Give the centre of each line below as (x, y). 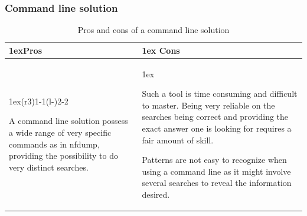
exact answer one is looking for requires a (217, 128)
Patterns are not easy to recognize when (214, 160)
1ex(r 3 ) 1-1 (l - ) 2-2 (39, 101)
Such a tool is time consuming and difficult (220, 94)
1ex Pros (25, 50)
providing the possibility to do (63, 156)
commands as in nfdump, (54, 144)
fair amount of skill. (178, 140)
